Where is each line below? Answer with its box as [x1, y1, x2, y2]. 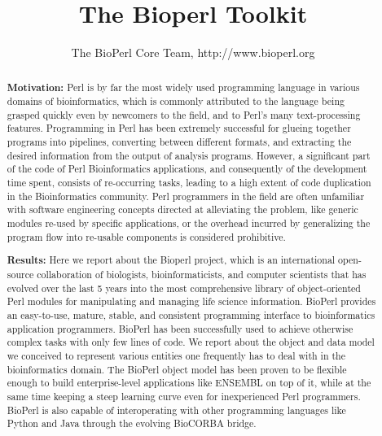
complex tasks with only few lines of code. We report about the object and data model [7, 335, 375, 349]
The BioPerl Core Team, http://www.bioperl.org [71, 44, 315, 61]
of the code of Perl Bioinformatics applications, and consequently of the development [7, 162, 367, 176]
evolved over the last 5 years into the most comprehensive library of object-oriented [7, 281, 361, 294]
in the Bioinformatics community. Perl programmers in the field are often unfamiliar [7, 189, 365, 203]
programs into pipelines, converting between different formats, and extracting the [7, 135, 352, 149]
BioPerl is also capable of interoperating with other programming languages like [7, 403, 346, 416]
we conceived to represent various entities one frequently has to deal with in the [7, 348, 346, 362]
